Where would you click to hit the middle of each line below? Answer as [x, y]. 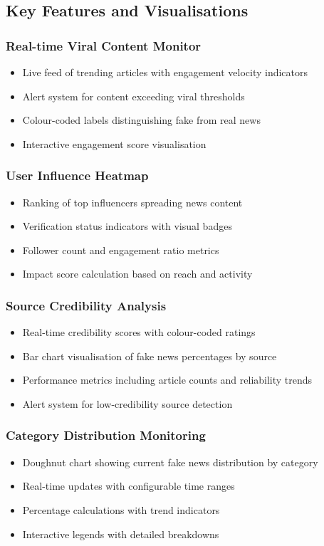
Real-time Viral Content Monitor [104, 45]
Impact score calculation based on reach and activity [137, 274]
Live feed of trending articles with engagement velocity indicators [165, 72]
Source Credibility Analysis [86, 305]
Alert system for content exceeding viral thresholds [134, 96]
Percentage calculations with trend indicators [121, 509]
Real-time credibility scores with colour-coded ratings [139, 332]
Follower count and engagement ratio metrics [121, 250]
